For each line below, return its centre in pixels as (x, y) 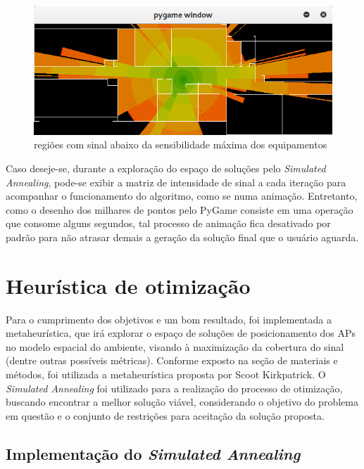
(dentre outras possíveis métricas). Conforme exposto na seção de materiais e (172, 360)
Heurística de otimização (128, 285)
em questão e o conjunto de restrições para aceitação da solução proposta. (165, 415)
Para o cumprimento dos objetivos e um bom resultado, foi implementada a (169, 319)
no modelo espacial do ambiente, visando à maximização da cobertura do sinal (175, 346)
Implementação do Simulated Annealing (153, 453)
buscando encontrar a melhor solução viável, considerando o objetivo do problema (182, 402)
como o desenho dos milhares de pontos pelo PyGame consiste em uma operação (180, 209)
